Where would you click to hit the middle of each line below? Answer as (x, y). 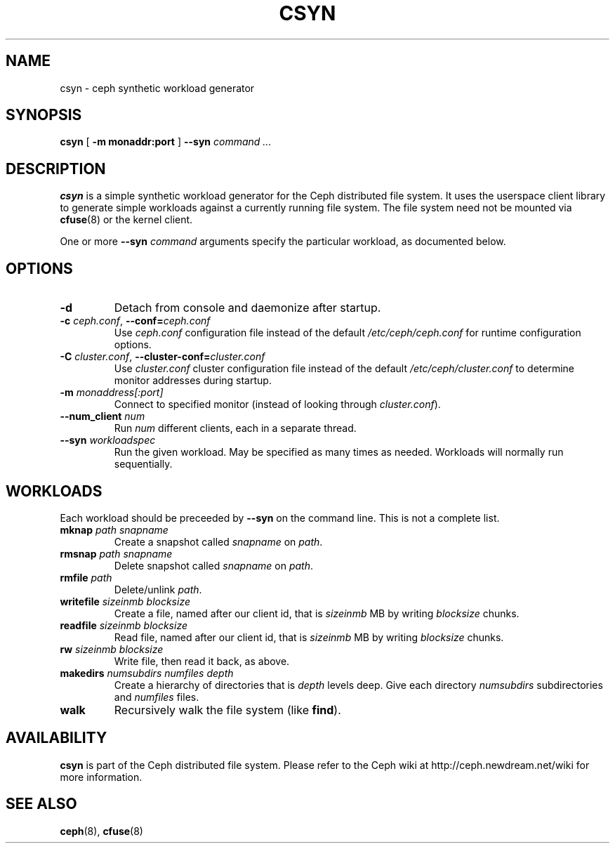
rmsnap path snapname (116, 553)
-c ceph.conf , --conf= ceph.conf (135, 321)
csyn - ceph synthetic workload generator (157, 88)
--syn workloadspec (108, 440)
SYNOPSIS (44, 115)
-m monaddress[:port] (112, 393)
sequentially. (143, 464)
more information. (101, 777)
